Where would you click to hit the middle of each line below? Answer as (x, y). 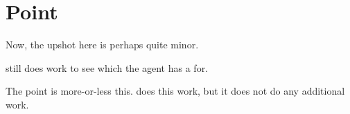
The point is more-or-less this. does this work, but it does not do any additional (175, 91)
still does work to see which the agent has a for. (107, 67)
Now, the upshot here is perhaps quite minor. (102, 45)
